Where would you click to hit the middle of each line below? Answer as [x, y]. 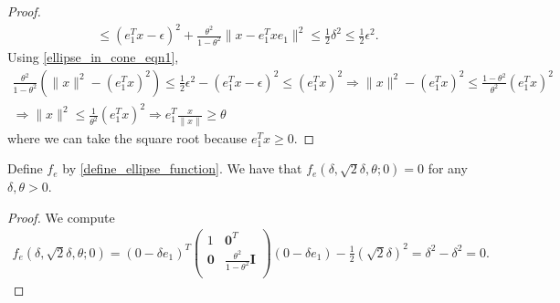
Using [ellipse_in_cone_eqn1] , [93, 57]
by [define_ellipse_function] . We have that [182, 168]
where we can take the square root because [127, 137]
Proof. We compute [61, 217]
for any [448, 168]
